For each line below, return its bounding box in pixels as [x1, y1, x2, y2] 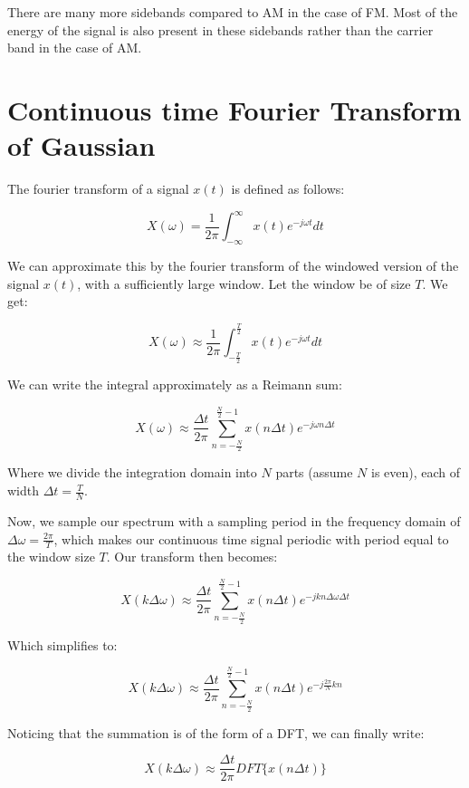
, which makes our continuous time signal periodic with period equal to [53, 529, 449, 548]
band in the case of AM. [7, 38, 142, 57]
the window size [7, 547, 95, 566]
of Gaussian [7, 127, 156, 164]
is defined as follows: [231, 179, 345, 198]
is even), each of [371, 463, 461, 482]
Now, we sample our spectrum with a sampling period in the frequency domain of [7, 511, 461, 530]
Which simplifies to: [7, 635, 118, 654]
